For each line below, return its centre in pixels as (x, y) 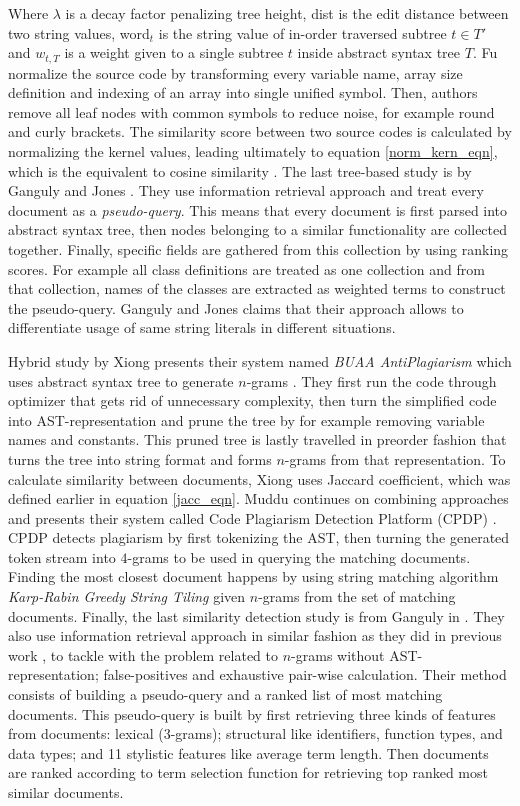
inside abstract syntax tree (379, 52)
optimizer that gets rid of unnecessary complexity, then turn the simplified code (252, 400)
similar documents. (66, 792)
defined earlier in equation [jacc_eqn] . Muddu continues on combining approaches (258, 498)
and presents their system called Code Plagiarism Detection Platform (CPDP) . (252, 517)
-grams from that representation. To (395, 458)
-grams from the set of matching (357, 596)
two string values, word (79, 32)
